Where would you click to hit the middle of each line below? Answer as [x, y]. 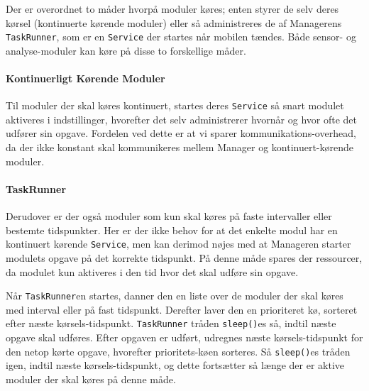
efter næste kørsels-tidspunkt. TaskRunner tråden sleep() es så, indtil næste [171, 323]
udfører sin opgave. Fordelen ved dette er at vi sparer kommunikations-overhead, [181, 133]
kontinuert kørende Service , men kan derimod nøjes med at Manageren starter [178, 244]
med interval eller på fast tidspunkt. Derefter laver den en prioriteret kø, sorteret [182, 309]
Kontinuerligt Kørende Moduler [86, 78]
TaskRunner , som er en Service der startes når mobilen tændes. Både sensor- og [181, 37]
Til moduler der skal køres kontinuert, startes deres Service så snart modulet [175, 105]
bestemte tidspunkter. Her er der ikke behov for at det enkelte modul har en [172, 230]
